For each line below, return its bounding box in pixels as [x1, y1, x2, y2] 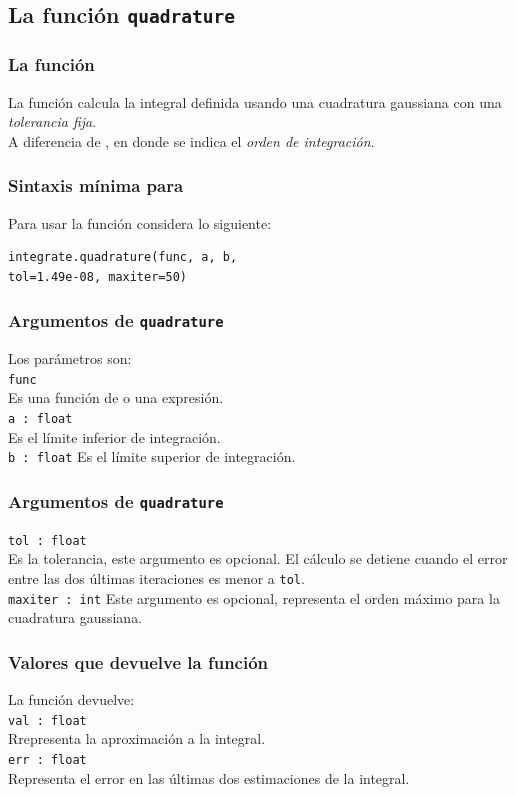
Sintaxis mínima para [8, 173, 184, 198]
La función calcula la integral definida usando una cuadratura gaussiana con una [8, 91, 502, 112]
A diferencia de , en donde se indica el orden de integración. [8, 130, 375, 151]
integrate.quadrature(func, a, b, [8, 250, 238, 265]
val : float [8, 713, 87, 728]
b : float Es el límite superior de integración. [8, 446, 296, 467]
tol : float [8, 533, 87, 548]
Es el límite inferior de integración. [8, 426, 221, 447]
